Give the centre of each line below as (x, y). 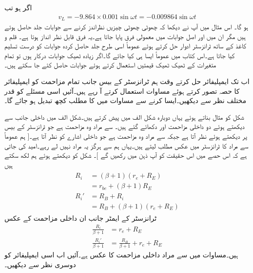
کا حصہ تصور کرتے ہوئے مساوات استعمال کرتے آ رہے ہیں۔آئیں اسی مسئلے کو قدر (122, 91)
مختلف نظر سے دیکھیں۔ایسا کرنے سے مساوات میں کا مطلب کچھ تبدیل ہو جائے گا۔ (126, 100)
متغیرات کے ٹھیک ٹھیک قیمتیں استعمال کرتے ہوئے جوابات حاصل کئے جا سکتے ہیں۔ (110, 65)
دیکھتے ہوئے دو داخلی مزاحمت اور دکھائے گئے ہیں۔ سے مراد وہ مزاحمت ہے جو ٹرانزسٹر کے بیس (125, 126)
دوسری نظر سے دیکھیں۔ (40, 264)
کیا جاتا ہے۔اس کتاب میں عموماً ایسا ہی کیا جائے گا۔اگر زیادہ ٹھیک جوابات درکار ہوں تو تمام (120, 55)
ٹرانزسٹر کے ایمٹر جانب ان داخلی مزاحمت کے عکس (81, 218)
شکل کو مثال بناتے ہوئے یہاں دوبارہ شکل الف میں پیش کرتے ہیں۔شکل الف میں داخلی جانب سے (124, 116)
